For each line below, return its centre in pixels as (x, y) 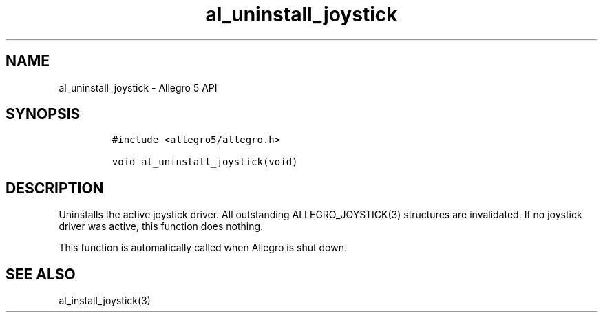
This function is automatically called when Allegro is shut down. (203, 248)
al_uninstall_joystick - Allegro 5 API (138, 87)
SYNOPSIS (43, 114)
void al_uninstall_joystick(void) (205, 162)
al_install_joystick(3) (105, 301)
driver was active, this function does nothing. (161, 226)
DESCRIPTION (55, 188)
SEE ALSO (41, 274)
